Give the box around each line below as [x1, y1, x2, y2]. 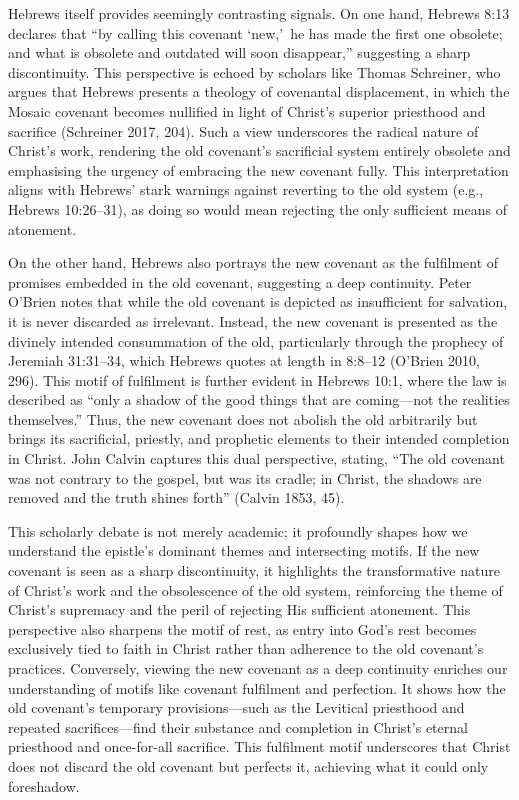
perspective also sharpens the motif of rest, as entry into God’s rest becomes [8, 618, 477, 639]
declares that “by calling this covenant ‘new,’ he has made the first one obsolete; [8, 22, 503, 43]
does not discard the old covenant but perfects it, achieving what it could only [8, 755, 489, 776]
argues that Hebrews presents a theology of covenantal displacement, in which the [8, 81, 510, 102]
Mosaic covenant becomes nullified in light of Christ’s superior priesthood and [8, 100, 486, 121]
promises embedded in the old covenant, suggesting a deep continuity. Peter [8, 271, 472, 292]
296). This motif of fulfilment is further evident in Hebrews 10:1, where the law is [8, 369, 507, 390]
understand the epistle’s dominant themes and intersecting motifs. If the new [8, 540, 480, 561]
